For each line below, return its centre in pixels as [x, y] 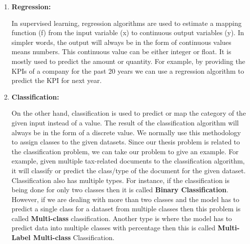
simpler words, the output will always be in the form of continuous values [121, 42]
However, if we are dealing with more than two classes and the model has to [125, 199]
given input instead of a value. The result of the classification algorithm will [125, 122]
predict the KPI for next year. [57, 80]
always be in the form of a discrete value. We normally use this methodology [126, 132]
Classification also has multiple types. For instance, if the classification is [120, 180]
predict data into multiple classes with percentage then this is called [114, 228]
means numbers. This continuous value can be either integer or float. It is [121, 51]
